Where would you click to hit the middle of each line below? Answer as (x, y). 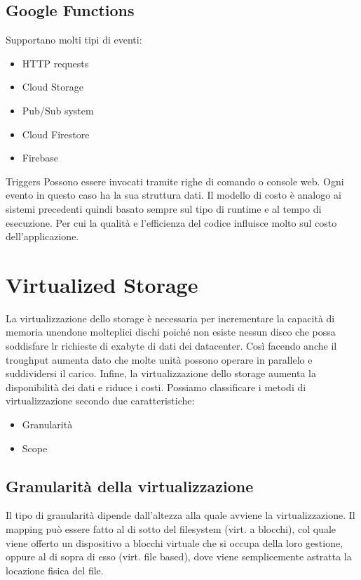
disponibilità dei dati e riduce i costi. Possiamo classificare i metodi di (156, 387)
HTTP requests (55, 63)
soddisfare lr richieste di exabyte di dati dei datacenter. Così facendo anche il (171, 346)
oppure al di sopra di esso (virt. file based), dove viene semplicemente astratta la (179, 556)
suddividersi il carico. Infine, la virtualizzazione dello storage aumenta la (161, 373)
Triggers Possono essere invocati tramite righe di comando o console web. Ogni (175, 181)
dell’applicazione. (42, 236)
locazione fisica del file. (55, 570)
